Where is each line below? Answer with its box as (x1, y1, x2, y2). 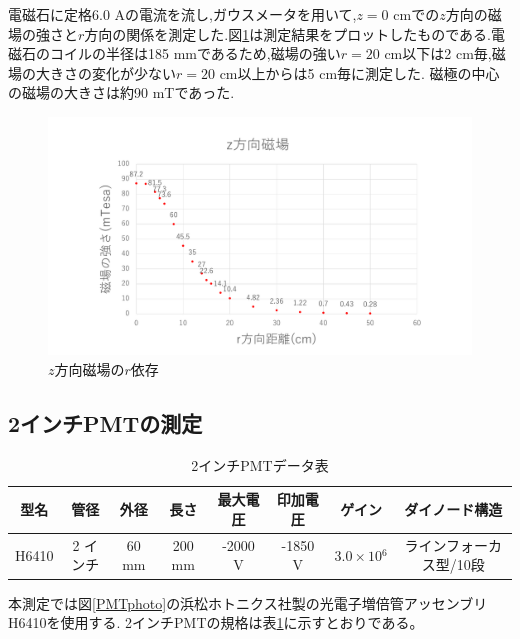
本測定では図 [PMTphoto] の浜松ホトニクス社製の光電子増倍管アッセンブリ (8, 592, 488, 613)
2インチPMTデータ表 (191, 454, 329, 475)
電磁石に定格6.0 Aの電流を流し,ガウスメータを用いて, (8, 4, 357, 24)
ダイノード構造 (404, 499, 503, 520)
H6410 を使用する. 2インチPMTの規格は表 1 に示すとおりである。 (8, 612, 424, 633)
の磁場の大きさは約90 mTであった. (8, 82, 235, 103)
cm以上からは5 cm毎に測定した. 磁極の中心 (219, 62, 500, 83)
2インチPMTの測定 (8, 408, 203, 439)
